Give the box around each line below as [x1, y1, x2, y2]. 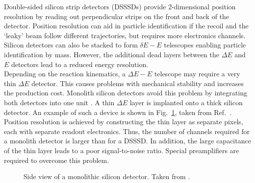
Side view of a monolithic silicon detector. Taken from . [24, 171, 190, 182]
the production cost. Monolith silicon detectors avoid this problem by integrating [4, 88, 247, 98]
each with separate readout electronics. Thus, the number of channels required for [4, 126, 250, 136]
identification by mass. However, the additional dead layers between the [4, 49, 219, 59]
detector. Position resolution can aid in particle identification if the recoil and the [4, 21, 249, 31]
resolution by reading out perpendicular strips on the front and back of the [4, 11, 229, 21]
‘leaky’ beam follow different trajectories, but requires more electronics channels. [4, 30, 246, 40]
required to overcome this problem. [4, 155, 109, 165]
